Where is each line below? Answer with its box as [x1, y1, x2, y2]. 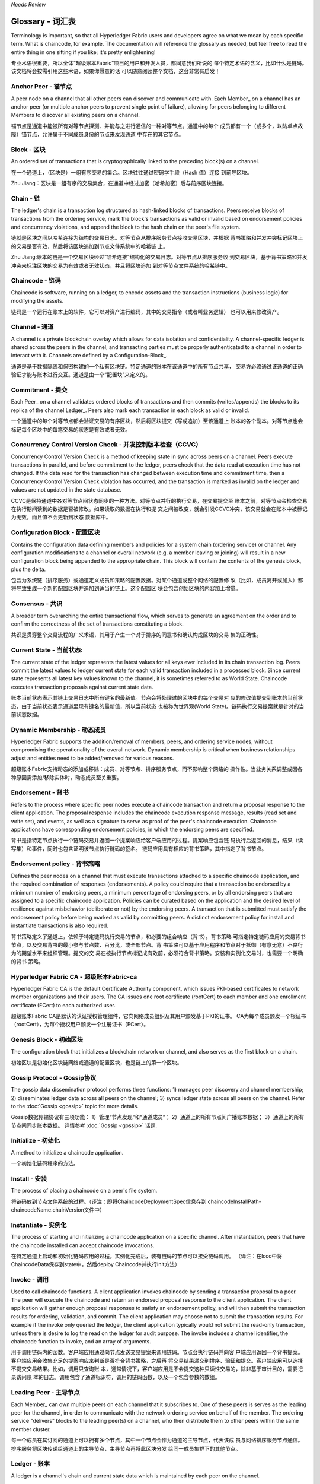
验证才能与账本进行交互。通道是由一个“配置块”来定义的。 [11, 371, 151, 378]
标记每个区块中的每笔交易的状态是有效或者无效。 [11, 426, 130, 433]
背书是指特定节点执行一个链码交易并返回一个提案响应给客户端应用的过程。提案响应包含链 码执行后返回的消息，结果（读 [11, 837, 303, 844]
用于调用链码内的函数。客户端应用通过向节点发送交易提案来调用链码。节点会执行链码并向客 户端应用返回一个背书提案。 [11, 1349, 303, 1356]
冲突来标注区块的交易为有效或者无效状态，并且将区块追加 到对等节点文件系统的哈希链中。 [11, 262, 231, 269]
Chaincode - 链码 [11, 277, 62, 285]
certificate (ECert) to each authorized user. [11, 1001, 116, 1009]
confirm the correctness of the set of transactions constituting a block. [11, 620, 184, 627]
